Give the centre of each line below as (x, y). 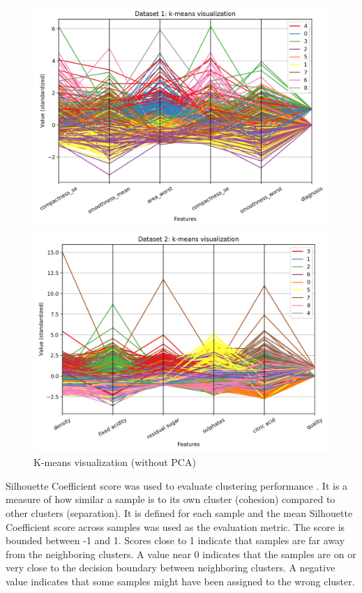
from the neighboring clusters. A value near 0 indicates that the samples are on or (181, 554)
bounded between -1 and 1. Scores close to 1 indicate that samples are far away (175, 540)
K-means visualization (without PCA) (115, 462)
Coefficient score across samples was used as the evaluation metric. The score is (175, 526)
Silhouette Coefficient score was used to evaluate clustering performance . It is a (177, 485)
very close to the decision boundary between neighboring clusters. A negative (171, 568)
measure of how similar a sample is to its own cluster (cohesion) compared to (171, 499)
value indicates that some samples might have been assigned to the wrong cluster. (180, 581)
